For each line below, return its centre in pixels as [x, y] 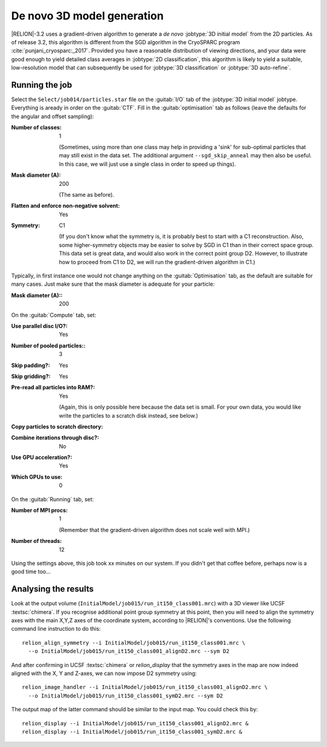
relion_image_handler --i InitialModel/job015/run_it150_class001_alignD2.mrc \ [145, 687]
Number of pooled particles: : [48, 346]
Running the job [42, 85]
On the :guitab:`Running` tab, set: [52, 499]
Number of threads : [37, 541]
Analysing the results [52, 589]
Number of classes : [36, 128]
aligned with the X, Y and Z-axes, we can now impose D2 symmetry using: [104, 673]
